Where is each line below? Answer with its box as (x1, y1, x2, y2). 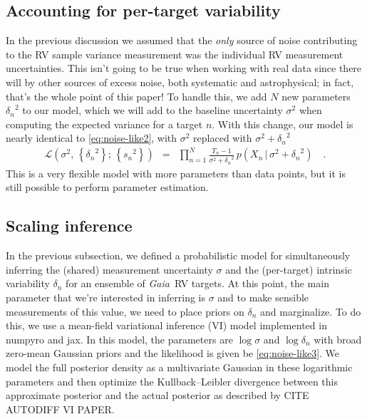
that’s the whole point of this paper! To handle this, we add (6, 88, 267, 103)
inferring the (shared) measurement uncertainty (6, 262, 213, 276)
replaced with (193, 130, 252, 145)
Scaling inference (6, 214, 133, 237)
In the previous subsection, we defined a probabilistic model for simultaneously (6, 248, 351, 263)
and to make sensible (217, 289, 309, 304)
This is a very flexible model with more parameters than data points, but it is (6, 165, 346, 180)
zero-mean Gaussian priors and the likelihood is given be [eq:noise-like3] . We (6, 346, 340, 361)
